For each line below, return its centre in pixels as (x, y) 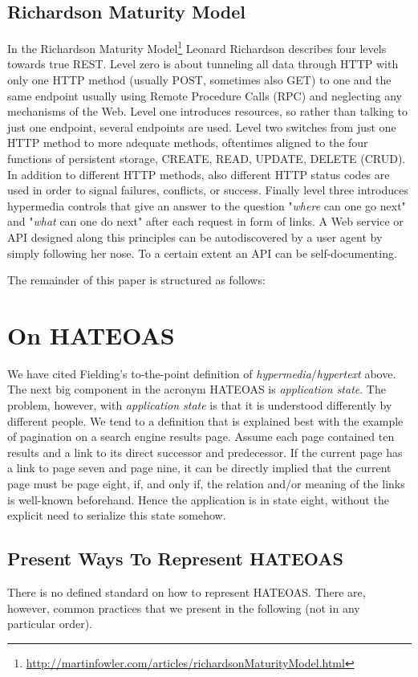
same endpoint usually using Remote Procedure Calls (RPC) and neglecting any (205, 95)
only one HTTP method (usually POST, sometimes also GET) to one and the (199, 80)
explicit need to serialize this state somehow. (117, 515)
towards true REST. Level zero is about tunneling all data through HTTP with (203, 64)
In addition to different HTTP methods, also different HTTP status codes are (199, 174)
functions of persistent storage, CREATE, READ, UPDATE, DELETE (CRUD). (207, 159)
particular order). (50, 624)
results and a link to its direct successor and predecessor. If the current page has (205, 452)
